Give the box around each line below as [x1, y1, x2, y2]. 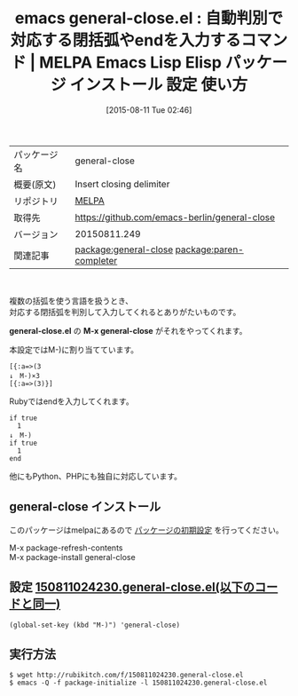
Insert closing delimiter [74, 178, 170, 190]
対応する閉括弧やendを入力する [10, 30, 241, 51]
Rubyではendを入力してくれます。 [9, 396, 135, 407]
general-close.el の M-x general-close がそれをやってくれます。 [9, 325, 247, 336]
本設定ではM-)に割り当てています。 [9, 344, 139, 355]
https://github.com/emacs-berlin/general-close [74, 210, 276, 223]
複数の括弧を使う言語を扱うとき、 [9, 295, 134, 306]
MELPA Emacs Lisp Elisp [39, 52, 222, 73]
